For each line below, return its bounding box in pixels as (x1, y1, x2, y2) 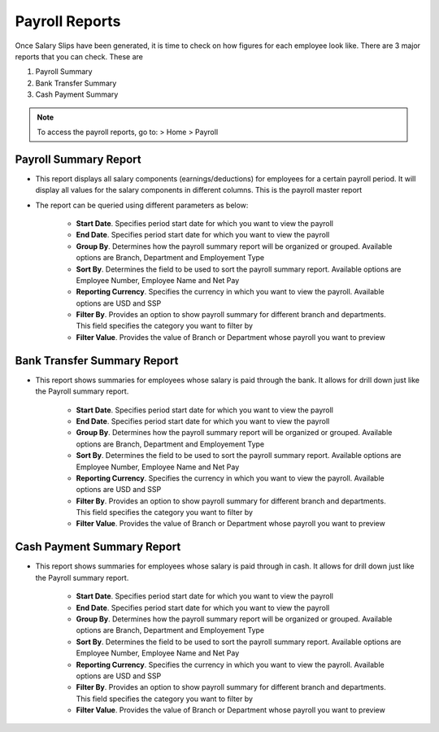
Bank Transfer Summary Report (15, 354, 179, 368)
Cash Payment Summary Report (15, 540, 181, 554)
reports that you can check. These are (15, 51, 144, 61)
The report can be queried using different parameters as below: (35, 200, 249, 210)
